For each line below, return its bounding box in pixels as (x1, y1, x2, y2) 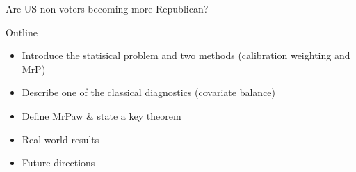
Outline (6, 24, 38, 39)
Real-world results (22, 132, 99, 146)
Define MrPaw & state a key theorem (22, 108, 181, 123)
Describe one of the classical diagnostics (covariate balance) (22, 85, 276, 100)
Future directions (22, 155, 95, 170)
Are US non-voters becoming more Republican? (6, 1, 209, 15)
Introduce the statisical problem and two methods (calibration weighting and (22, 48, 350, 63)
